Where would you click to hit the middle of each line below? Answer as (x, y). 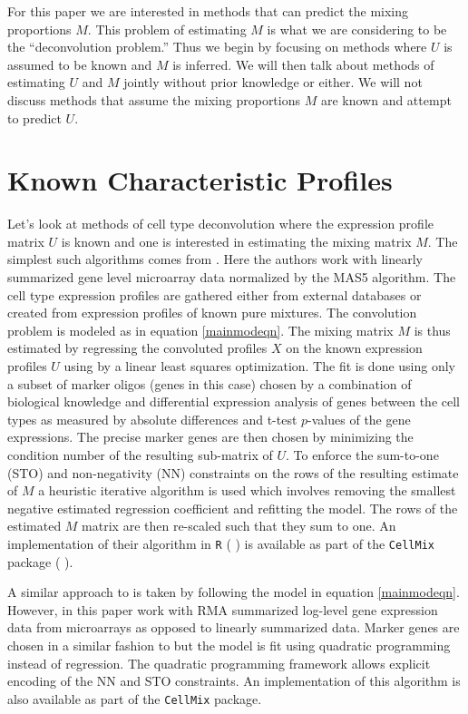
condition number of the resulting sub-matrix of (140, 455)
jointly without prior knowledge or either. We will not (273, 82)
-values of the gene (359, 419)
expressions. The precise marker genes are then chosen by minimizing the (210, 437)
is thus (432, 330)
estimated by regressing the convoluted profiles (137, 348)
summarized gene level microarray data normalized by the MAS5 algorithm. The (232, 277)
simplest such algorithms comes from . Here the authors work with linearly (215, 259)
